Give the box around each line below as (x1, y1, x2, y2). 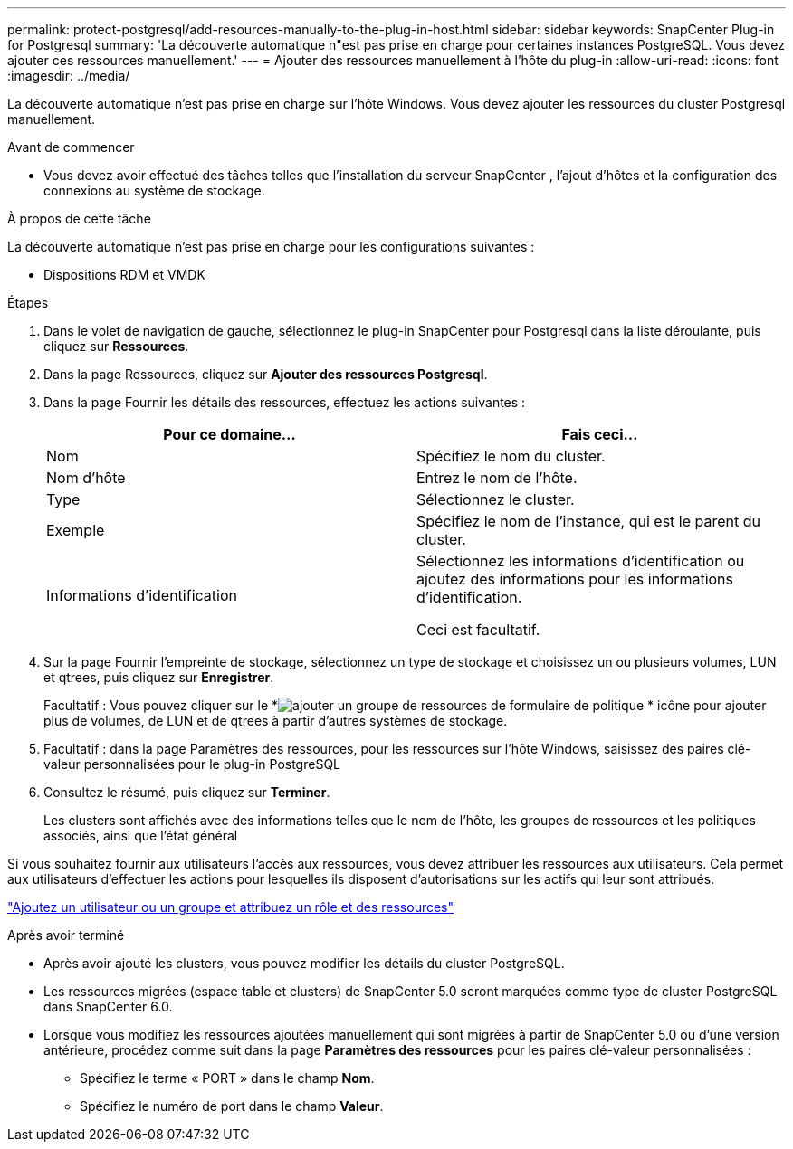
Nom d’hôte (46, 469, 126, 487)
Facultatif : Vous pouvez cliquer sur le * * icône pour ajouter (43, 698, 767, 713)
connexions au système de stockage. (43, 183, 265, 198)
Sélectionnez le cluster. (416, 490, 575, 508)
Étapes (7, 295, 49, 310)
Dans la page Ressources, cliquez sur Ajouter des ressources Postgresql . (43, 366, 488, 382)
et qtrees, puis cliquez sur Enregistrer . (43, 669, 274, 685)
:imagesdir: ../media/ (7, 68, 130, 83)
